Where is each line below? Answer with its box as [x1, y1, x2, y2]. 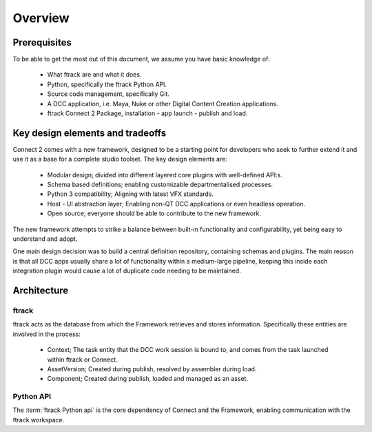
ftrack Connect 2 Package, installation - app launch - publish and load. [47, 109, 248, 117]
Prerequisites [12, 37, 72, 48]
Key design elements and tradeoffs [12, 127, 167, 139]
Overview [12, 10, 70, 26]
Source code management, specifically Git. [47, 90, 170, 98]
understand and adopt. [12, 235, 78, 243]
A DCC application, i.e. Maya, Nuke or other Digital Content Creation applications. [47, 99, 278, 108]
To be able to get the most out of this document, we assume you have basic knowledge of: [12, 55, 270, 63]
